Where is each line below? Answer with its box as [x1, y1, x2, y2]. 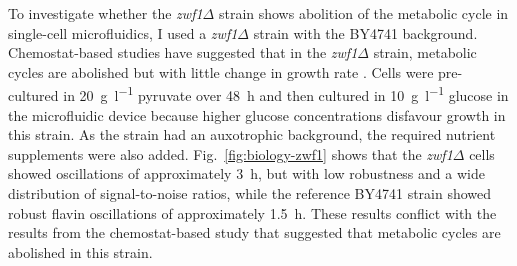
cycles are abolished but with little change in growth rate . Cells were [8, 61, 434, 82]
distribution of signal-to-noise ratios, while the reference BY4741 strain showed [8, 183, 492, 203]
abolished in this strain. [8, 241, 153, 262]
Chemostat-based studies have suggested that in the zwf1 [8, 42, 358, 63]
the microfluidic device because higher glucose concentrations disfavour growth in [8, 104, 506, 125]
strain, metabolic [373, 42, 477, 63]
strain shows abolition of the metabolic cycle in [218, 3, 509, 23]
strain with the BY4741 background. [253, 22, 478, 43]
